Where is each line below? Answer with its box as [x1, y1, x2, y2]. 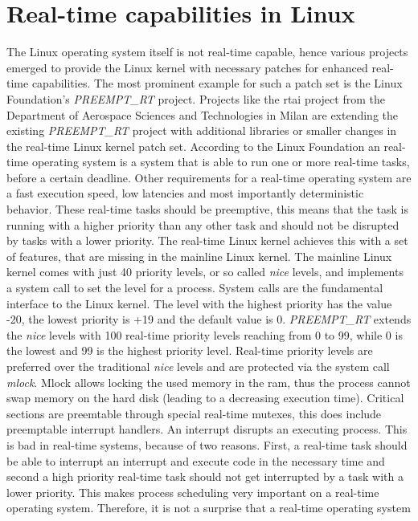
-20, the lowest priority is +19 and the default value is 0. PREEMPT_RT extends [6, 311, 412, 328]
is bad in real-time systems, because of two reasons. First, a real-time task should [6, 436, 408, 453]
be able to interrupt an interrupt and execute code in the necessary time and [6, 452, 385, 469]
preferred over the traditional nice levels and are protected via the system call [6, 358, 390, 374]
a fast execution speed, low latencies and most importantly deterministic [6, 185, 364, 201]
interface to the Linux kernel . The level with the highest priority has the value [6, 295, 392, 311]
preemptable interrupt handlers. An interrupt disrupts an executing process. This [6, 421, 408, 438]
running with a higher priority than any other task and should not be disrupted [6, 216, 400, 233]
